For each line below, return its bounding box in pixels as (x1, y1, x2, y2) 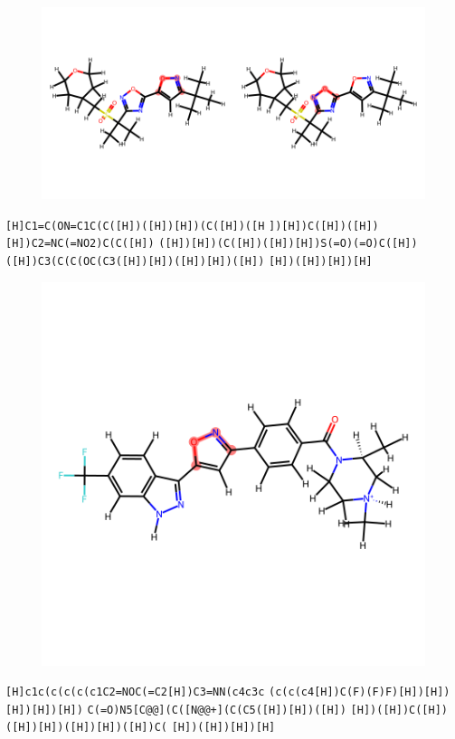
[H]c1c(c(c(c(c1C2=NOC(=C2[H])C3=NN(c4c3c (5, 686, 265, 699)
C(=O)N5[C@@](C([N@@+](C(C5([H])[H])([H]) (87, 703, 346, 716)
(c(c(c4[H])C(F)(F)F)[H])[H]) (269, 686, 450, 699)
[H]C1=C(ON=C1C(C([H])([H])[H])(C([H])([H (5, 219, 265, 232)
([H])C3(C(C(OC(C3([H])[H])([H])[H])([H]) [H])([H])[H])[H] (5, 254, 373, 268)
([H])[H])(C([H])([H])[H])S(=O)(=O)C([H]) (158, 237, 418, 251)
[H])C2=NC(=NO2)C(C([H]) (5, 237, 155, 251)
